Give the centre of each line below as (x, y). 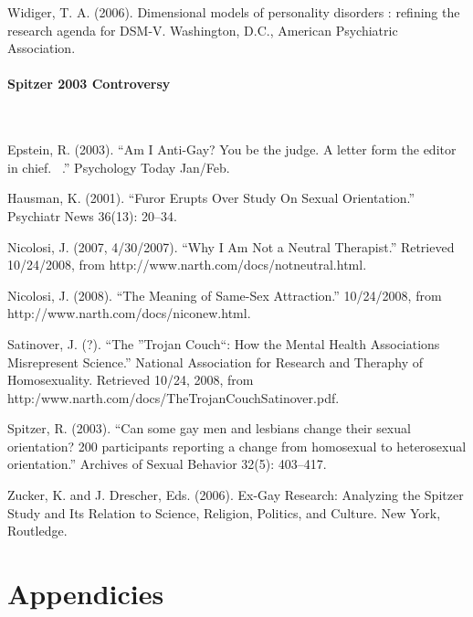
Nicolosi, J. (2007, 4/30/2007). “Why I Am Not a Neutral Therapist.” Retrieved (231, 246)
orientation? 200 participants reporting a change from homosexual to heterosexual (237, 446)
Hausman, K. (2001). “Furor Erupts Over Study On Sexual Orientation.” (211, 198)
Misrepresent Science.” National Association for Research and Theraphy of (215, 362)
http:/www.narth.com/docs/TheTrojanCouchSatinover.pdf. (173, 397)
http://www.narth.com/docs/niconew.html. (129, 313)
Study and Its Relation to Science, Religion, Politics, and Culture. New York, (224, 512)
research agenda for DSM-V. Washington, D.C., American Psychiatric (203, 30)
